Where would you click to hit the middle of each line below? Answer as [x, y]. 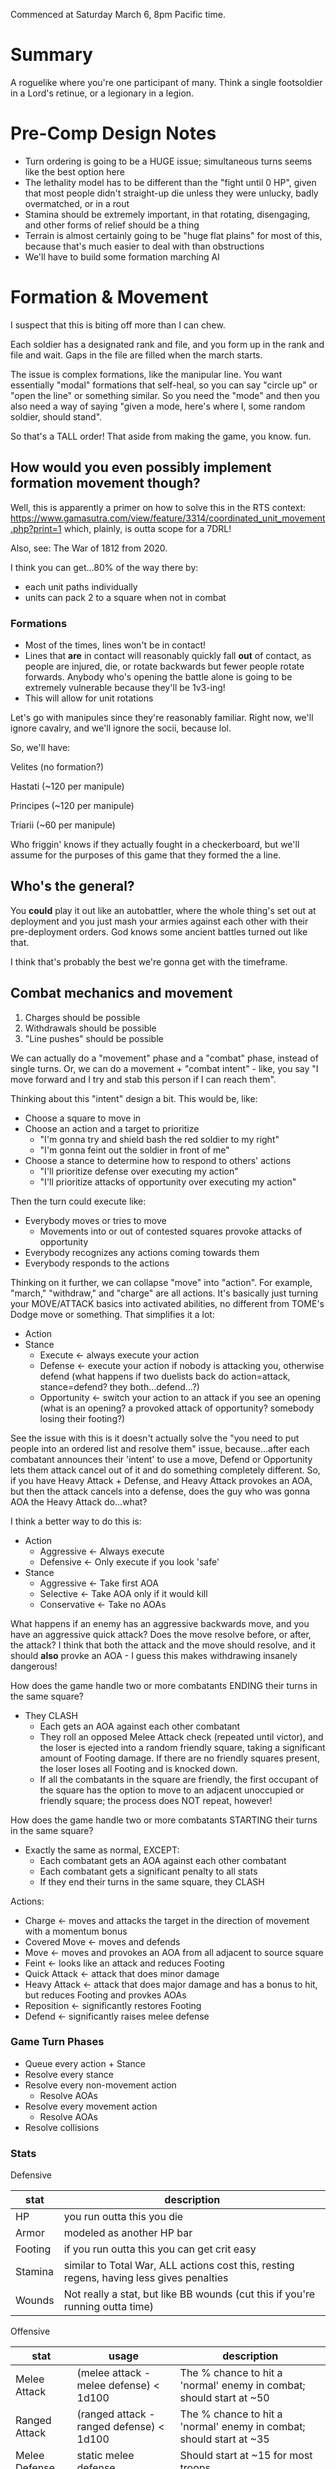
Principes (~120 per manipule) [72, 805]
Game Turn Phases [57, 2042]
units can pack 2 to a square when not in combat [125, 597]
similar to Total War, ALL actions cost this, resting [179, 2266]
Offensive [30, 2331]
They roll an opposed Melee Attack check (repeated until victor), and [181, 1736]
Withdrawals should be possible [90, 1028]
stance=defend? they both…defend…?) [119, 1386]
